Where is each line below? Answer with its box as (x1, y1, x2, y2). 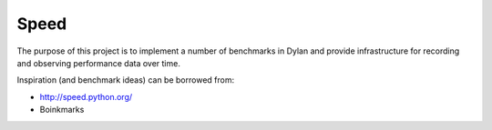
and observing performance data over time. (16, 57, 181, 68)
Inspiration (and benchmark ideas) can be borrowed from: (16, 75, 235, 85)
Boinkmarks (39, 105, 85, 115)
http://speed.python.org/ (39, 91, 133, 102)
